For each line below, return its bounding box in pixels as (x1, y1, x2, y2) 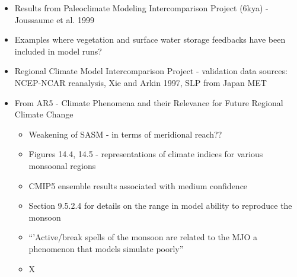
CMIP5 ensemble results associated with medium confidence (28, 179, 248, 192)
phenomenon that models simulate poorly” (28, 242, 184, 254)
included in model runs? (14, 44, 102, 57)
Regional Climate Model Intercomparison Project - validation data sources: (14, 65, 288, 77)
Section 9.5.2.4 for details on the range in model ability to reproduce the (28, 199, 292, 212)
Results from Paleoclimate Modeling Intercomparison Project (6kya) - (14, 2, 269, 14)
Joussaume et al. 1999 (14, 13, 94, 26)
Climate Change (14, 108, 74, 120)
